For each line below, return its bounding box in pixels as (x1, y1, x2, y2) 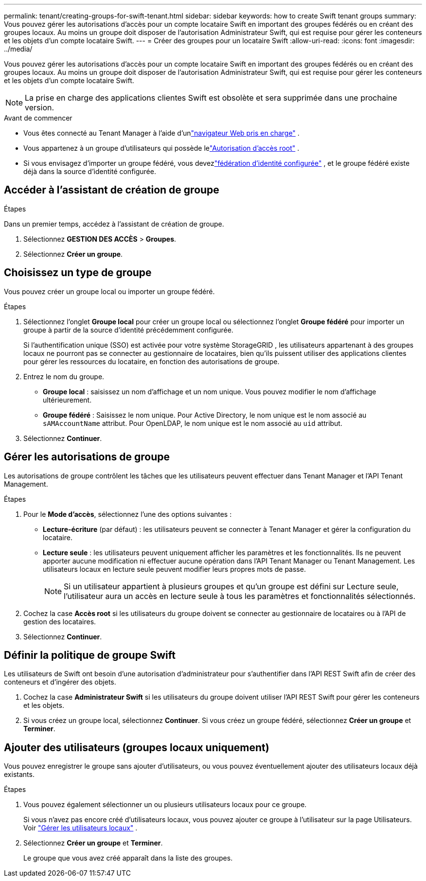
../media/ (4, 45, 33, 53)
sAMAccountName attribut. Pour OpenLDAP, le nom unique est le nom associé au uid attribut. (43, 419, 342, 427)
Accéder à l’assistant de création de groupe (4, 184, 219, 196)
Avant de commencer (4, 114, 72, 122)
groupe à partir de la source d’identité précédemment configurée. (23, 325, 233, 334)
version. (25, 103, 54, 112)
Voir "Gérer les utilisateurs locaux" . (23, 824, 138, 832)
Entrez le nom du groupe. (23, 372, 105, 381)
